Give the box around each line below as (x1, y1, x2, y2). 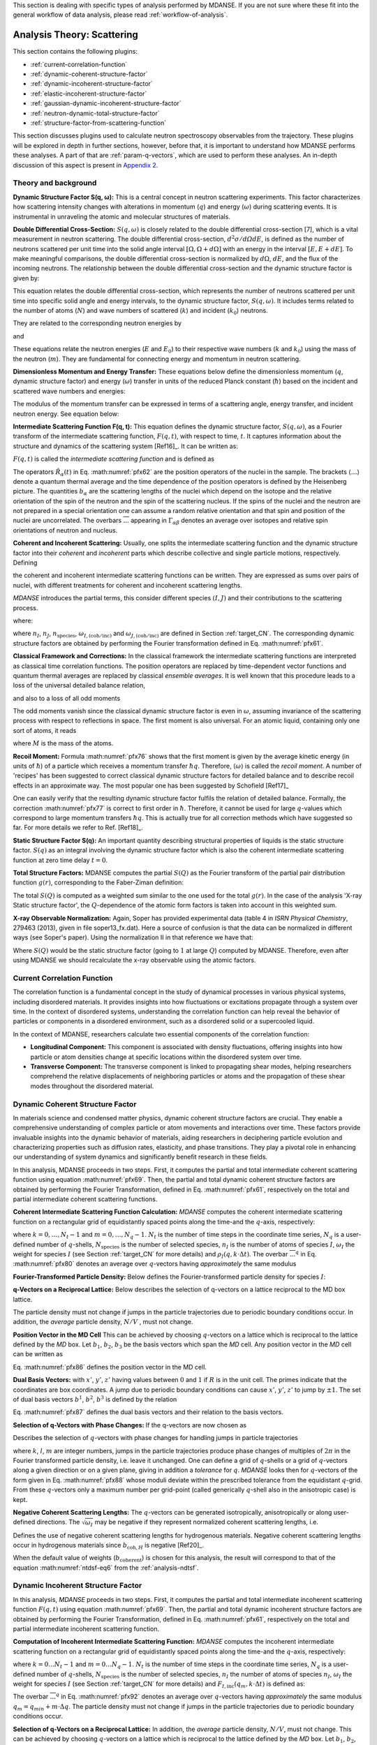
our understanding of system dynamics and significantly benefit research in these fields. (13, 1152, 268, 1161)
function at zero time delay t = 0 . (13, 856, 108, 864)
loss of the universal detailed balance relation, (13, 681, 146, 690)
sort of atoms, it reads (13, 726, 77, 734)
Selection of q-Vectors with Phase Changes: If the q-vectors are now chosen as (13, 1420, 247, 1429)
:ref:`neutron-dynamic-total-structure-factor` (30, 109, 160, 117)
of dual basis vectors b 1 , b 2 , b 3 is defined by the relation (13, 1395, 177, 1404)
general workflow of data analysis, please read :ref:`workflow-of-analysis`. (13, 10, 228, 19)
